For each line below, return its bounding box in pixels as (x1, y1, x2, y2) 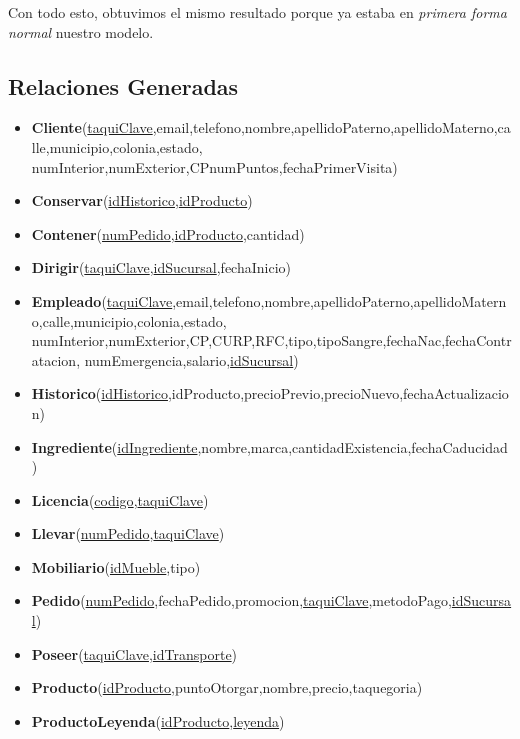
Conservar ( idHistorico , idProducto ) (31, 190, 253, 211)
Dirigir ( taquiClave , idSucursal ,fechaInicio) (31, 257, 292, 278)
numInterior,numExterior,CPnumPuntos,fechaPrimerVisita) (31, 156, 398, 177)
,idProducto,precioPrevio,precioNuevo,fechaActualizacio (167, 383, 509, 404)
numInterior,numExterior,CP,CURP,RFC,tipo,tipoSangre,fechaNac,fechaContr (31, 330, 512, 351)
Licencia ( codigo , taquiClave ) (31, 489, 209, 510)
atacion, (31, 349, 81, 370)
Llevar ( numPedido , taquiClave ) (31, 523, 225, 544)
